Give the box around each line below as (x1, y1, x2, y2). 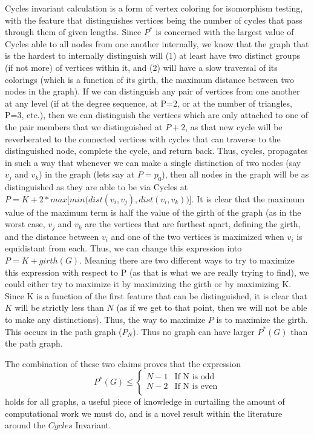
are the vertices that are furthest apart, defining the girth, (85, 217, 301, 230)
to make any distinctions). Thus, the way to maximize (5, 313, 206, 325)
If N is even (174, 382, 218, 391)
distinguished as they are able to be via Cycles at (5, 181, 188, 193)
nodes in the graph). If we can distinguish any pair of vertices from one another (5, 85, 300, 98)
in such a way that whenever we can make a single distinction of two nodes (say (5, 156, 301, 168)
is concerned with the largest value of (155, 25, 294, 38)
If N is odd (174, 372, 215, 381)
